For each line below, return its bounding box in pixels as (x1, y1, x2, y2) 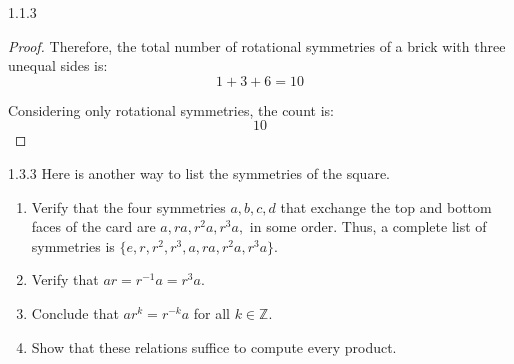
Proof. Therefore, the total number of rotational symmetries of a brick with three (8, 35, 506, 56)
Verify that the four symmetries (31, 196, 226, 217)
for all (193, 302, 231, 323)
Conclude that (31, 302, 119, 323)
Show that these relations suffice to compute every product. (31, 336, 397, 357)
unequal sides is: (8, 55, 108, 76)
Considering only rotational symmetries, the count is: (8, 99, 334, 120)
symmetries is (31, 235, 115, 256)
